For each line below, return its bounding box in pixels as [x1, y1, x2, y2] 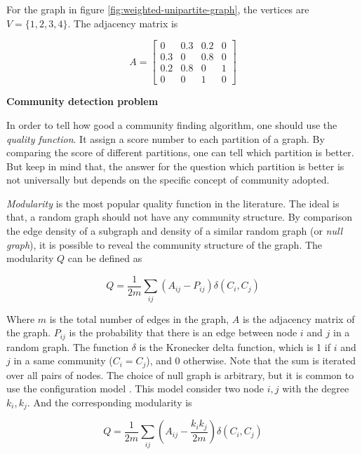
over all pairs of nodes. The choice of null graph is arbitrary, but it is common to [6, 367, 354, 382]
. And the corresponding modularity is [27, 394, 192, 409]
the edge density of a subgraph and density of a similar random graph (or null [6, 223, 343, 238]
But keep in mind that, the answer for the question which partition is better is [6, 158, 344, 173]
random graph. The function [6, 339, 128, 354]
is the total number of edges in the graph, [49, 311, 229, 326]
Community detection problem [6, 94, 159, 109]
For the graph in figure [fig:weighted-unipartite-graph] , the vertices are [6, 2, 309, 16]
